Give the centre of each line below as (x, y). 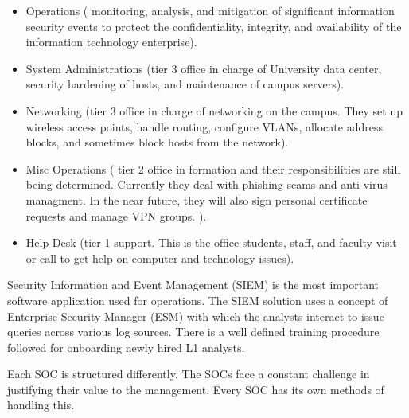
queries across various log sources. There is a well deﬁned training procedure (193, 332)
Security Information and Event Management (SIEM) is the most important (193, 285)
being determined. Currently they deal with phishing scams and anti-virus (206, 184)
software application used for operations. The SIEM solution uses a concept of (198, 300)
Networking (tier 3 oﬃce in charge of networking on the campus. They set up (214, 110)
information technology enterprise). (111, 42)
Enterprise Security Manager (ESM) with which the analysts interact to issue (196, 316)
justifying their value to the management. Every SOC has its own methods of (196, 389)
